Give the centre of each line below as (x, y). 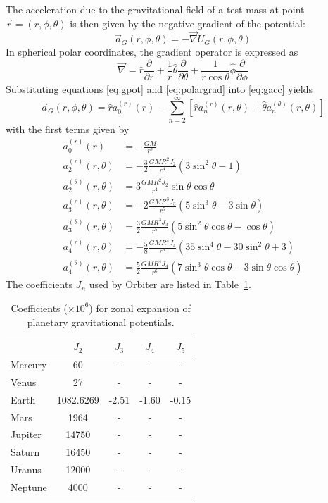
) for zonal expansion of (140, 308)
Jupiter (26, 434)
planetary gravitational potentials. (101, 322)
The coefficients (39, 284)
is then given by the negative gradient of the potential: (188, 23)
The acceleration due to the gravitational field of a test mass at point (155, 9)
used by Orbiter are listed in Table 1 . (170, 284)
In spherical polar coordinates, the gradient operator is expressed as (152, 52)
